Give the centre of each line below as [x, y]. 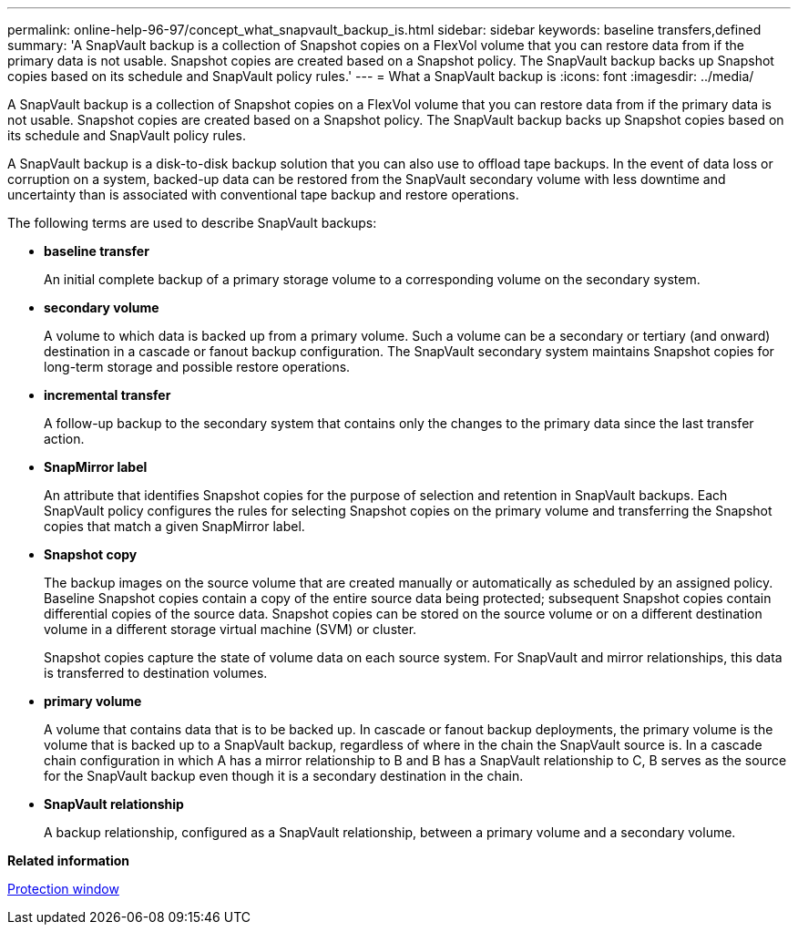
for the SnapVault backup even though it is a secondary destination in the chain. [284, 776]
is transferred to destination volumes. [156, 673]
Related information [69, 860]
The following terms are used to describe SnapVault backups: [192, 223]
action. [64, 439]
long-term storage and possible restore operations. [197, 367]
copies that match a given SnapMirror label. [174, 526]
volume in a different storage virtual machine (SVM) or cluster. [230, 629]
